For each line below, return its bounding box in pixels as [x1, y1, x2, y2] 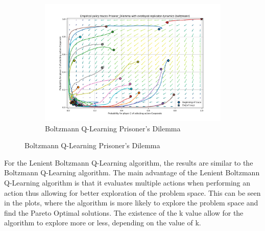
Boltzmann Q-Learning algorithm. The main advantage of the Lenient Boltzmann [4, 167, 260, 178]
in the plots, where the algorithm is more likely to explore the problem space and [4, 197, 258, 208]
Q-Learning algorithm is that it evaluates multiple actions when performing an [4, 177, 251, 188]
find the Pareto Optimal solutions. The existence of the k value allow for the [4, 207, 244, 218]
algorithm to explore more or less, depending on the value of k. [4, 217, 201, 228]
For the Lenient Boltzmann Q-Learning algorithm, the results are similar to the [4, 157, 253, 168]
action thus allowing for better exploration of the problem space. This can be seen [4, 187, 261, 198]
